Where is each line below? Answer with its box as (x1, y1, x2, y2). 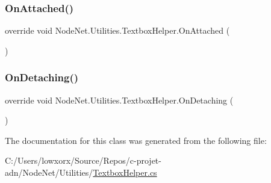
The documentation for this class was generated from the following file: (5, 134, 267, 146)
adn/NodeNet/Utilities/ (5, 166, 93, 178)
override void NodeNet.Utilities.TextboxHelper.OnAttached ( (5, 24, 230, 37)
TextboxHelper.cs (93, 166, 157, 178)
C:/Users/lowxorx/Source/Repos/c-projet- (5, 154, 161, 167)
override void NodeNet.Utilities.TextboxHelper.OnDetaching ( (5, 93, 234, 106)
